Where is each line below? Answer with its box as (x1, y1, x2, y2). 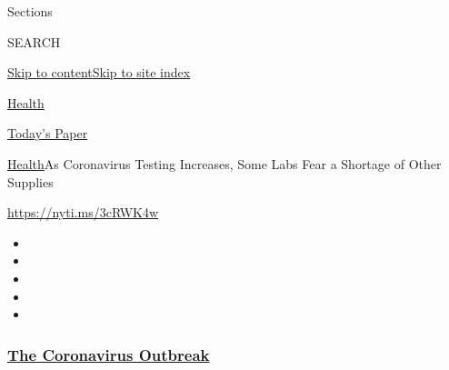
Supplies (7, 172, 54, 191)
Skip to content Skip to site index (7, 63, 191, 82)
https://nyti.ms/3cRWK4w (7, 203, 159, 222)
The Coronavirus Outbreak (7, 343, 210, 365)
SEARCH (7, 32, 61, 51)
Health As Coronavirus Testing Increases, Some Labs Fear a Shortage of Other (7, 154, 442, 173)
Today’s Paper (7, 124, 88, 143)
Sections (7, 2, 53, 20)
